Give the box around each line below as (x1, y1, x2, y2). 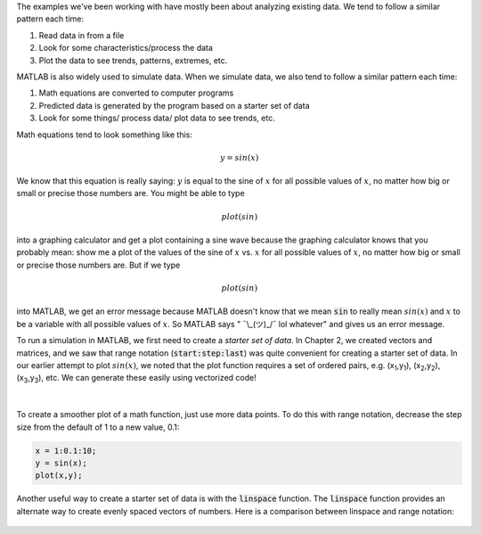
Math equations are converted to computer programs (38, 87, 234, 98)
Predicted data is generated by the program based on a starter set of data (38, 100, 310, 111)
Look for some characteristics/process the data (38, 43, 214, 53)
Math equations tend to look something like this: (16, 129, 193, 140)
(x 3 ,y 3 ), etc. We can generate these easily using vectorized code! (16, 373, 257, 385)
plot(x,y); (35, 471, 83, 481)
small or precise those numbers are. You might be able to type (16, 188, 245, 199)
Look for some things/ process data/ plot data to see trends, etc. (38, 112, 275, 124)
